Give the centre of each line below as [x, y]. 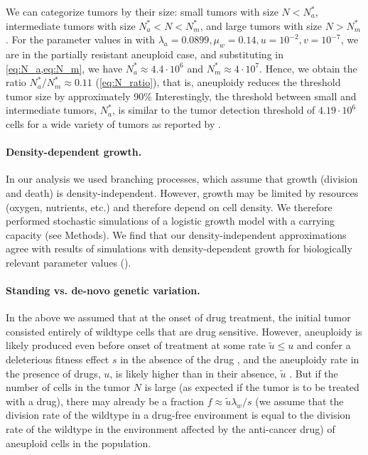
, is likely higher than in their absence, [193, 373]
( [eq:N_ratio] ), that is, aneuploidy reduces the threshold [218, 82]
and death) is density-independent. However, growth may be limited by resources [182, 192]
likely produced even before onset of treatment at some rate [136, 345]
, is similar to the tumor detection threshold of [213, 110]
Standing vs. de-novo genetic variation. [103, 290]
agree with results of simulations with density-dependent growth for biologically [179, 248]
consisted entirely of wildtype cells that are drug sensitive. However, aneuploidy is [184, 331]
